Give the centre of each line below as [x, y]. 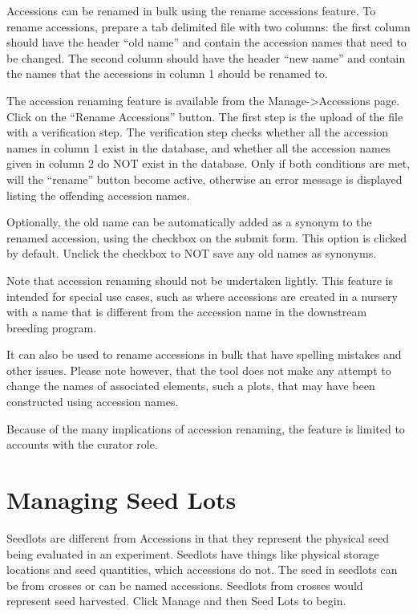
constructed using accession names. [93, 402]
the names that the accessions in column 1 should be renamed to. [167, 73]
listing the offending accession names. [98, 195]
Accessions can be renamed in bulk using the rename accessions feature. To [191, 10]
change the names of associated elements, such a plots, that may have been [191, 386]
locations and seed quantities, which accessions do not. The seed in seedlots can [202, 569]
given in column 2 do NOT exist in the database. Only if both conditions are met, [208, 163]
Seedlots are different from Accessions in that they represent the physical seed [198, 537]
